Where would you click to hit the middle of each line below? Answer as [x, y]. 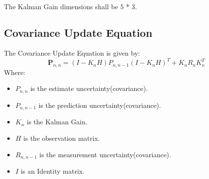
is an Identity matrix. [52, 171]
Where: [15, 72]
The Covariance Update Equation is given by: [72, 52]
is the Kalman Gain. [57, 122]
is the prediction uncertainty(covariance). [100, 105]
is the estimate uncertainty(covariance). [89, 88]
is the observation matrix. [62, 138]
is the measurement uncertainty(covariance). [105, 154]
